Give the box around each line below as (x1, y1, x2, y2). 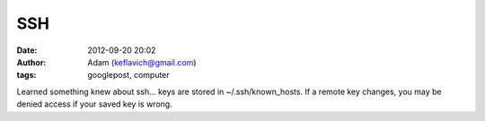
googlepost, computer (87, 70, 170, 81)
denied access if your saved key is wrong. (16, 99, 172, 109)
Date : (16, 45, 38, 56)
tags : (16, 70, 37, 81)
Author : (16, 56, 47, 67)
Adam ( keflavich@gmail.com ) (87, 56, 197, 67)
